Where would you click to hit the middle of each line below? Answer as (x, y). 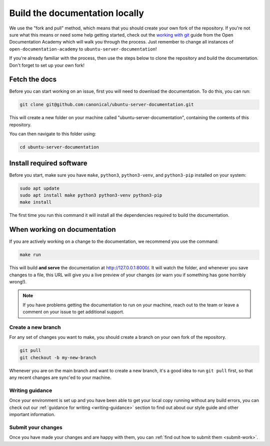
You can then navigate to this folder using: (53, 134)
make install (36, 202)
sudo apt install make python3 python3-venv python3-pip (91, 195)
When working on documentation (62, 230)
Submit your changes (36, 427)
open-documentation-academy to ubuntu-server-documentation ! (83, 49)
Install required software (48, 163)
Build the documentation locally (77, 13)
